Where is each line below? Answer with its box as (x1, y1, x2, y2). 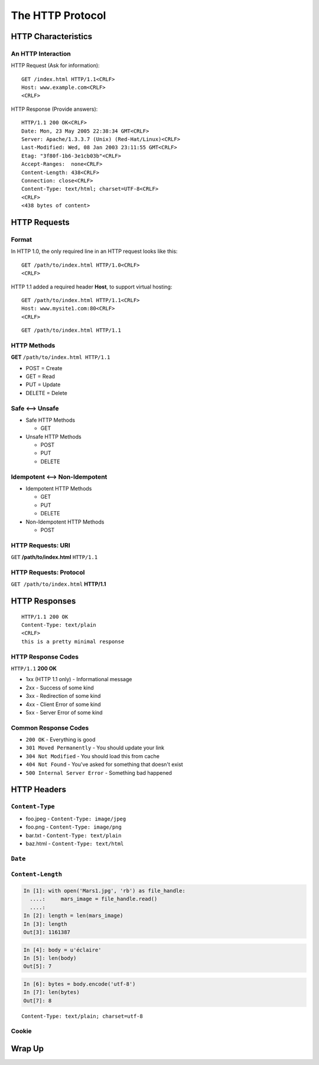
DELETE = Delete (25, 389, 67, 396)
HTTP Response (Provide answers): (11, 105, 98, 113)
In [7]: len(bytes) (23, 989, 80, 996)
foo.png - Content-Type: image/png (25, 823, 122, 830)
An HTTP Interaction (11, 49, 71, 57)
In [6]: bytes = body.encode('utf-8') (23, 980, 136, 987)
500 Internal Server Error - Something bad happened (25, 769, 172, 776)
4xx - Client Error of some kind (25, 701, 101, 708)
